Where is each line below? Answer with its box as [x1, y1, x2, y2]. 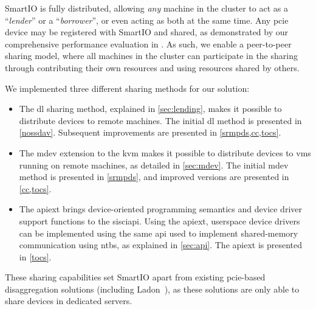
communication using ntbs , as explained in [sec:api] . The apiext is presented [19, 238, 303, 251]
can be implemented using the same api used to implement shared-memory [19, 226, 298, 239]
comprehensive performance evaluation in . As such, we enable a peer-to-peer [5, 37, 292, 50]
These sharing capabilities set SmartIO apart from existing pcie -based [5, 271, 266, 283]
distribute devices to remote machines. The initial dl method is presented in [19, 114, 302, 127]
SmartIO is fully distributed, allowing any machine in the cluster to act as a [5, 2, 288, 14]
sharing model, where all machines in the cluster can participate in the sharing [5, 49, 298, 62]
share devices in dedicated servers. [5, 294, 132, 307]
